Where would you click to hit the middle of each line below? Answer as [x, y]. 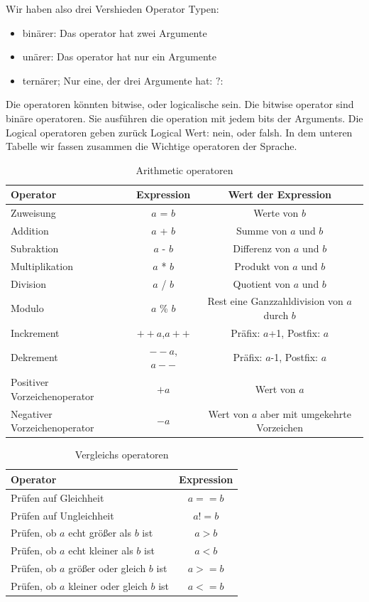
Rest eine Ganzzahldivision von [275, 301]
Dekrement [34, 357]
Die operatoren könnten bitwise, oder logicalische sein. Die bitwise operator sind [180, 104]
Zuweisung [33, 213]
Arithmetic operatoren [184, 170]
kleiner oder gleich [108, 585]
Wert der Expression [280, 194]
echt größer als [100, 533]
